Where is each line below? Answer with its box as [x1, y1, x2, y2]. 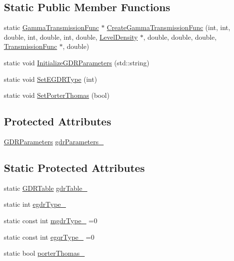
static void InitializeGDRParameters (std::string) [4, 57, 150, 67]
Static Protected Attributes [4, 160, 145, 175]
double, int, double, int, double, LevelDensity [4, 31, 138, 42]
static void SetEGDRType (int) [4, 74, 97, 84]
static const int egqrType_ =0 [4, 231, 94, 242]
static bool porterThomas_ [4, 248, 85, 258]
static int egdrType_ [4, 199, 66, 209]
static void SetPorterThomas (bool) [4, 90, 109, 100]
